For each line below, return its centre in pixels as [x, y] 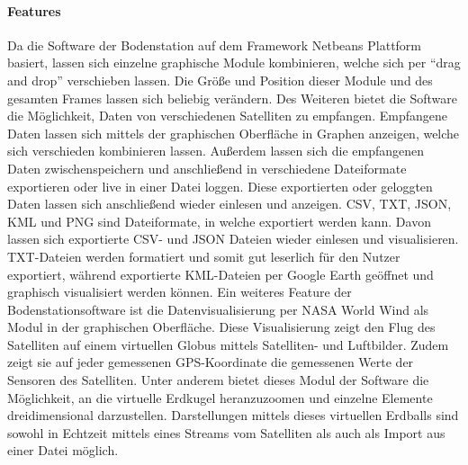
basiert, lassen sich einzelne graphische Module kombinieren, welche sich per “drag [234, 63]
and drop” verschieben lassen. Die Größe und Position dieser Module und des [220, 80]
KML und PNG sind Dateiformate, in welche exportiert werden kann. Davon [219, 221]
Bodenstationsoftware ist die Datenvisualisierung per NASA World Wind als [218, 309]
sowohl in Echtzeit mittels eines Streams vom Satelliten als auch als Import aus [226, 432]
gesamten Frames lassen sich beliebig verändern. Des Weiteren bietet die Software [232, 98]
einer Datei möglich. [63, 450]
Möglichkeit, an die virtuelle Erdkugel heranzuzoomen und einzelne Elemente [220, 397]
